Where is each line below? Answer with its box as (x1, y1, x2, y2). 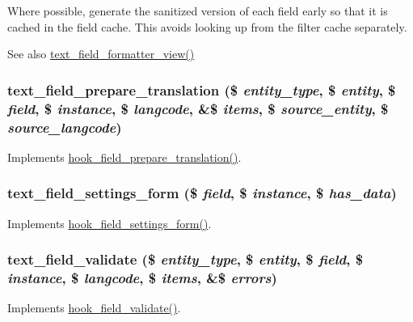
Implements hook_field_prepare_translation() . (7, 148, 242, 165)
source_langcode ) (7, 117, 122, 137)
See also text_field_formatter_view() (7, 45, 195, 62)
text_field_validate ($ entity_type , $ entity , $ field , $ (7, 249, 364, 269)
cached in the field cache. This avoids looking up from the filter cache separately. (7, 18, 407, 35)
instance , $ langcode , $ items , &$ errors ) (7, 268, 277, 288)
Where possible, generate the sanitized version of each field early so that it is (7, 2, 388, 19)
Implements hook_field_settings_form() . (7, 214, 212, 231)
